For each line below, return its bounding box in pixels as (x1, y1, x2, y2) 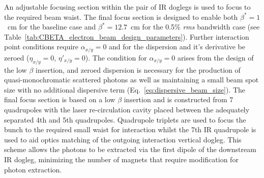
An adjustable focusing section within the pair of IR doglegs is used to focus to (4, 2, 251, 12)
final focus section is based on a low (4, 94, 115, 105)
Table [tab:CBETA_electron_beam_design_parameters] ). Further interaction (4, 31, 249, 42)
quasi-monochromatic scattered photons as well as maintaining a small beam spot (4, 74, 259, 85)
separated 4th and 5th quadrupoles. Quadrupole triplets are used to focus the (4, 114, 246, 125)
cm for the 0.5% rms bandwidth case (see (131, 21, 260, 32)
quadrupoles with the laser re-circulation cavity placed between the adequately (4, 104, 250, 114)
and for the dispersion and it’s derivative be (109, 41, 246, 52)
